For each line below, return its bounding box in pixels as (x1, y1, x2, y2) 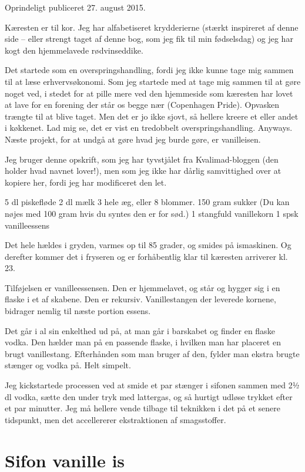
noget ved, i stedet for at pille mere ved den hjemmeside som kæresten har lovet (5, 87, 293, 99)
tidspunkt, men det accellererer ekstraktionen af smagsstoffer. (5, 413, 226, 425)
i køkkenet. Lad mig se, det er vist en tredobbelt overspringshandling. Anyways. (5, 121, 293, 134)
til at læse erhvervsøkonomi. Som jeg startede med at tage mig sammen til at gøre (5, 75, 301, 87)
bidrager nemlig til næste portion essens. (5, 305, 151, 317)
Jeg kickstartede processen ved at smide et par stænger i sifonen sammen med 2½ (5, 379, 300, 391)
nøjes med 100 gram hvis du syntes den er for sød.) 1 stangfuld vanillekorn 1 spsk (5, 207, 299, 219)
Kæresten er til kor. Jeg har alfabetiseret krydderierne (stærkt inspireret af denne (5, 21, 299, 33)
